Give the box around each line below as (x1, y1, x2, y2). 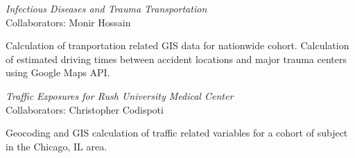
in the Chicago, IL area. (6, 139, 107, 153)
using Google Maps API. (6, 65, 110, 80)
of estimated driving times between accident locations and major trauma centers (6, 51, 347, 66)
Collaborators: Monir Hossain (6, 15, 131, 29)
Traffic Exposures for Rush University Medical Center (6, 88, 234, 103)
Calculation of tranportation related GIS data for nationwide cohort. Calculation (6, 38, 349, 53)
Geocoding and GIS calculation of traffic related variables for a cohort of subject (6, 125, 348, 140)
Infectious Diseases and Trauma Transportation (6, 1, 207, 15)
